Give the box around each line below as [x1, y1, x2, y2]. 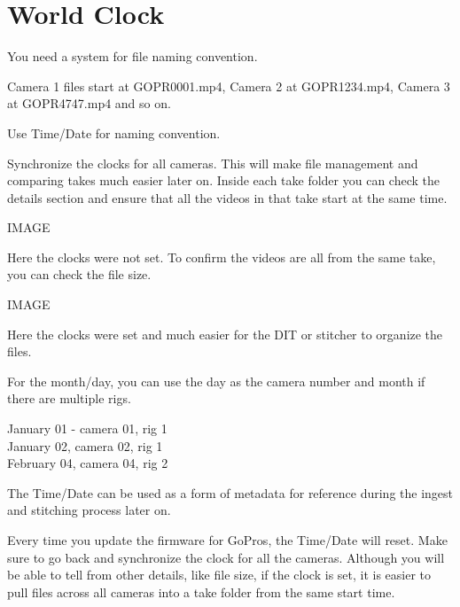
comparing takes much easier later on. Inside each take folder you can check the [7, 171, 440, 190]
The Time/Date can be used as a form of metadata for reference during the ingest [7, 483, 454, 502]
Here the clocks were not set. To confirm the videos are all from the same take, [7, 247, 436, 266]
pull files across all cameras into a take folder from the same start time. [7, 582, 395, 601]
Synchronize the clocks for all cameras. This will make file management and [7, 153, 418, 172]
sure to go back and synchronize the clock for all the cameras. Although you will [7, 548, 445, 566]
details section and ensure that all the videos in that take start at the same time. [7, 188, 448, 206]
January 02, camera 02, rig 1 [7, 436, 163, 455]
